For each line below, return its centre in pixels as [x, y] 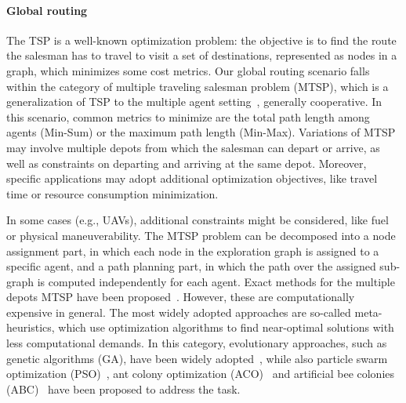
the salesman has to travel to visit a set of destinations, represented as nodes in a [202, 55]
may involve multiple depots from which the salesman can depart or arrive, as [193, 147]
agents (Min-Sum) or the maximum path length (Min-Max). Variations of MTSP [201, 132]
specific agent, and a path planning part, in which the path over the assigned [191, 266]
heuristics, [31, 327]
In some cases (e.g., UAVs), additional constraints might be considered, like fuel [198, 220]
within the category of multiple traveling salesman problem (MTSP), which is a [198, 86]
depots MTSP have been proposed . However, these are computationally [181, 297]
